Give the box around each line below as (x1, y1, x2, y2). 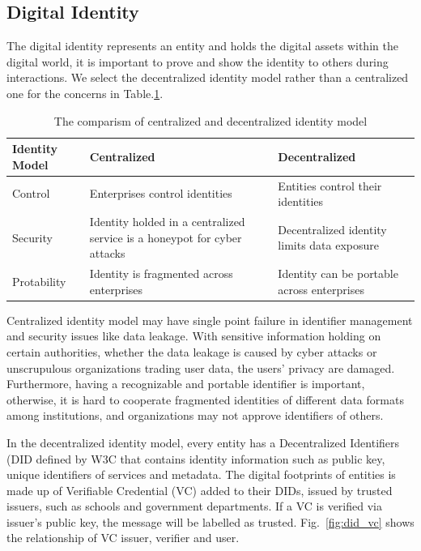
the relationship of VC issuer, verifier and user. (6, 529, 240, 546)
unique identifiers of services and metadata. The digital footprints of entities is (6, 466, 396, 483)
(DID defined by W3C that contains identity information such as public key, (6, 450, 385, 467)
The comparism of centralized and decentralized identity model (53, 112, 368, 129)
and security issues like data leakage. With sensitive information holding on (6, 327, 381, 344)
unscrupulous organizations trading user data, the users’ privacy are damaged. (6, 359, 395, 376)
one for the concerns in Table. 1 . (6, 84, 164, 101)
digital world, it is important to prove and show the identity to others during (6, 53, 389, 70)
